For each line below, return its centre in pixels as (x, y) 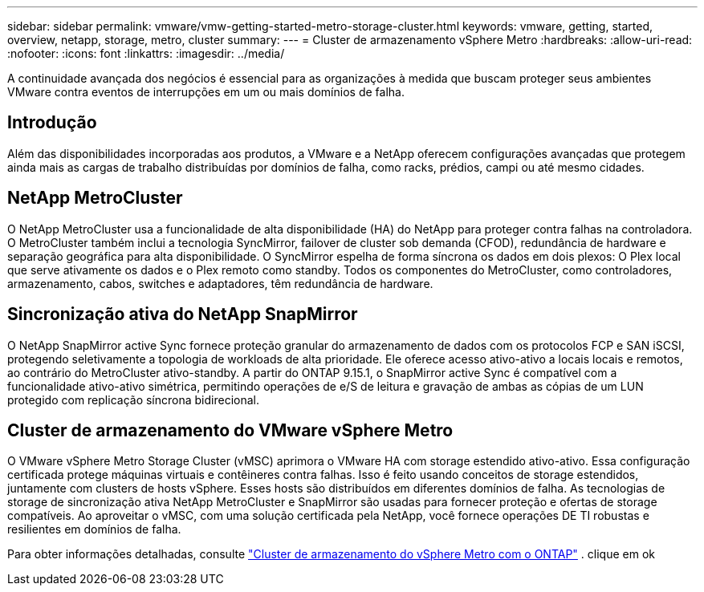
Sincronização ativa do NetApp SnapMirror (183, 314)
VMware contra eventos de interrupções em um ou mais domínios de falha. (206, 92)
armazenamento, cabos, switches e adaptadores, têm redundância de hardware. (220, 283)
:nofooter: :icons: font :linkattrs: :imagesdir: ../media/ (146, 53)
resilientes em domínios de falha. (94, 529)
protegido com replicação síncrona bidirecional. (133, 399)
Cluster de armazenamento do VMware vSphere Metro (230, 430)
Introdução (52, 123)
